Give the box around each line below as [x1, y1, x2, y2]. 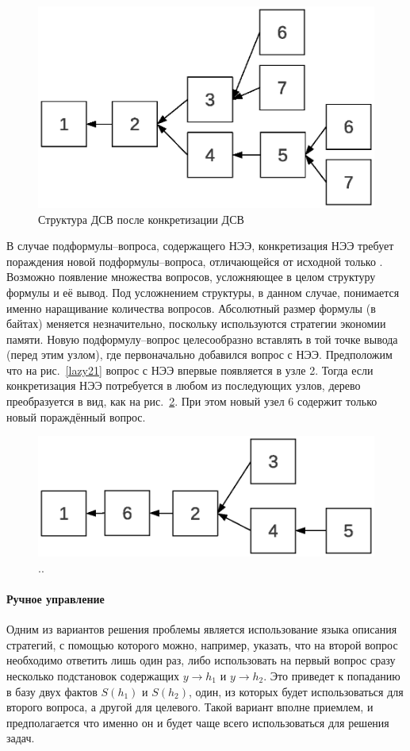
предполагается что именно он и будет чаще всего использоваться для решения [6, 714, 389, 730]
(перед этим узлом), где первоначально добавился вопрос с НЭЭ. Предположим [6, 346, 393, 363]
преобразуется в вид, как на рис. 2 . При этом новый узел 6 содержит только [6, 393, 377, 410]
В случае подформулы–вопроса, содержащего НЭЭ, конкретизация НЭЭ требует [6, 237, 394, 254]
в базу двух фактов [6, 683, 98, 699]
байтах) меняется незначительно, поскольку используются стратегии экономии [6, 315, 386, 332]
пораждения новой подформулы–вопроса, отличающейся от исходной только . [6, 252, 383, 269]
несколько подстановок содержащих [6, 668, 180, 684]
